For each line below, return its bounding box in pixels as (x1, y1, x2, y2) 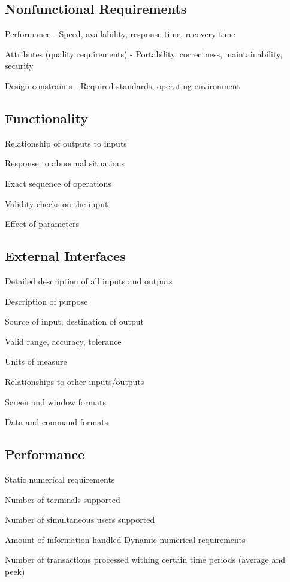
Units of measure (5, 355, 67, 368)
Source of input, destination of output (5, 315, 144, 328)
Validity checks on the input (5, 197, 108, 210)
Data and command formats (5, 416, 108, 428)
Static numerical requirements (5, 472, 115, 485)
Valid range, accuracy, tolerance (5, 335, 122, 347)
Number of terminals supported (5, 493, 120, 505)
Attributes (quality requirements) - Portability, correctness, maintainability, (5, 47, 283, 60)
